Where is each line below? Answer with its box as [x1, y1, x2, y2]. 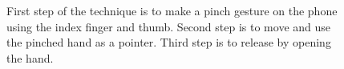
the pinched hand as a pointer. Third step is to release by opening [6, 34, 331, 51]
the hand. [6, 49, 54, 66]
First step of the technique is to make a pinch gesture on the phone [6, 2, 338, 18]
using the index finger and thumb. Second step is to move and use [6, 18, 331, 34]
